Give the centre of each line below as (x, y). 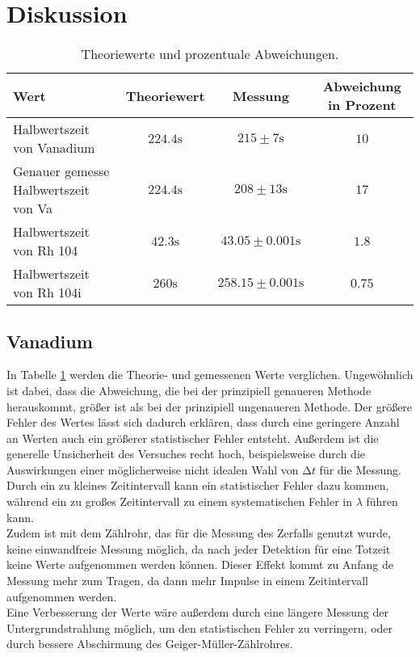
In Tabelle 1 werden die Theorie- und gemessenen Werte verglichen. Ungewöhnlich (210, 375)
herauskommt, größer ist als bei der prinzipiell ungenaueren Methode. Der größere (210, 406)
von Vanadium (54, 148)
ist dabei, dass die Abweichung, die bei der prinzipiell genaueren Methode (189, 390)
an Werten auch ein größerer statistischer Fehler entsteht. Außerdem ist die (193, 438)
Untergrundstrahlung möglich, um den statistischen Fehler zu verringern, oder (200, 628)
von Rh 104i (47, 293)
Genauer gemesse (61, 171)
